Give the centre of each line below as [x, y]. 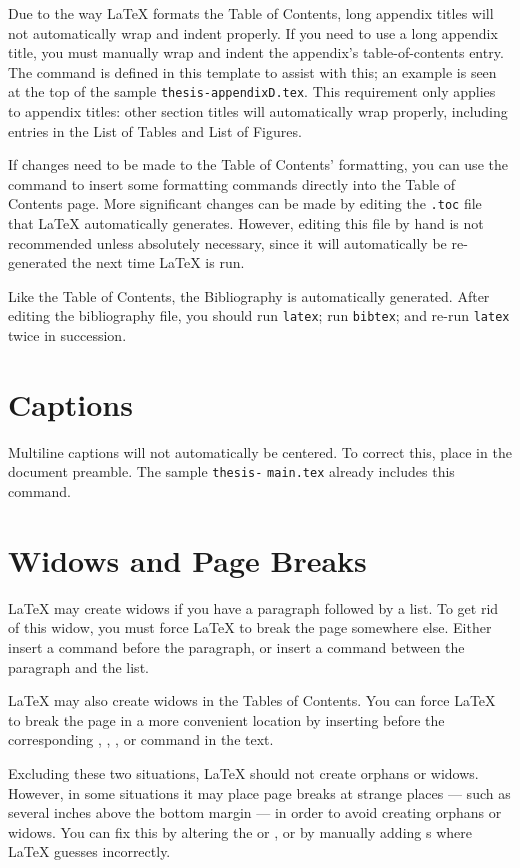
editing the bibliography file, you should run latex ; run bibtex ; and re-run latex [259, 315]
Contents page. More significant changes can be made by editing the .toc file [245, 203]
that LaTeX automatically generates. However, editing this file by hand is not [246, 223]
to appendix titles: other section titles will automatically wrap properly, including [258, 111]
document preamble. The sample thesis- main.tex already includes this [231, 471]
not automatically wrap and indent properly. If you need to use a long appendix [253, 32]
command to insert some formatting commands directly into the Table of [232, 183]
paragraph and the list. [78, 666]
